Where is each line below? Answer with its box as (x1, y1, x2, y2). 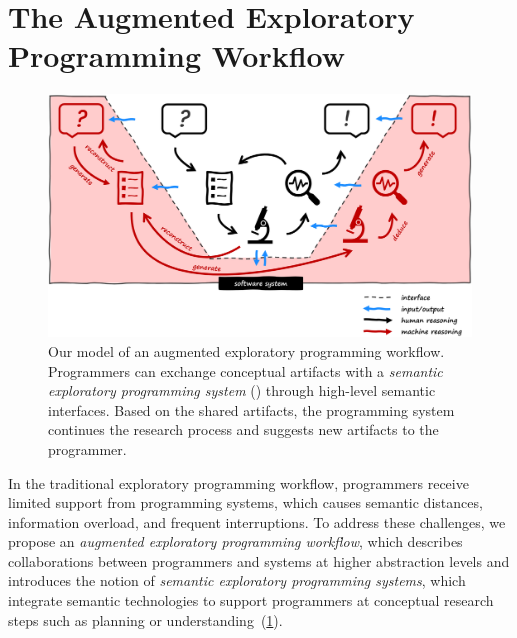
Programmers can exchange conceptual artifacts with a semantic (48, 360, 443, 381)
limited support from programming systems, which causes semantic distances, (8, 492, 483, 513)
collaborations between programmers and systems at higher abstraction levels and (8, 550, 510, 571)
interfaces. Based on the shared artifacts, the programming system (48, 399, 455, 420)
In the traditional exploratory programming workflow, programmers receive (8, 472, 469, 493)
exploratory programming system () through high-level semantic (48, 380, 436, 401)
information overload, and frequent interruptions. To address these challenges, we (8, 511, 506, 532)
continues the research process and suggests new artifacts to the (48, 419, 439, 440)
